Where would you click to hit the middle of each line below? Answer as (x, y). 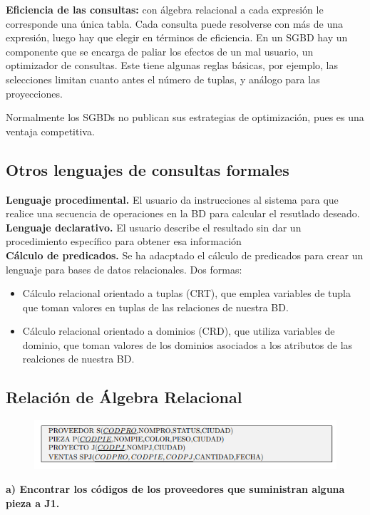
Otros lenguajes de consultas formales (148, 169)
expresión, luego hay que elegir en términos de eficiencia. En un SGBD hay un (177, 37)
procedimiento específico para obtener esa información (124, 241)
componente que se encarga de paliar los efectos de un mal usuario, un (160, 51)
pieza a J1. (33, 503)
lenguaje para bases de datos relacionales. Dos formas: (124, 269)
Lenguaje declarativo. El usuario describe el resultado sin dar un (154, 227)
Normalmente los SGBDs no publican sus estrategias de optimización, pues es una (185, 117)
